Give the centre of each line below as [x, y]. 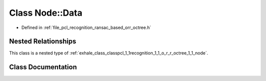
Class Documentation [43, 67]
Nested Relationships [43, 41]
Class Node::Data [46, 13]
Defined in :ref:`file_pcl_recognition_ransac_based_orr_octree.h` [86, 27]
